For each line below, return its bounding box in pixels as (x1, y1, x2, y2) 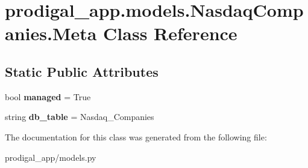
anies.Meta (5, 21, 97, 46)
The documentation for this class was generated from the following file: (5, 130, 267, 143)
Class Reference (103, 21, 237, 46)
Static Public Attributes (5, 62, 159, 80)
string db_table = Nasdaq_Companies (5, 110, 154, 123)
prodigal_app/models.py (5, 151, 96, 163)
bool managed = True (5, 90, 91, 103)
